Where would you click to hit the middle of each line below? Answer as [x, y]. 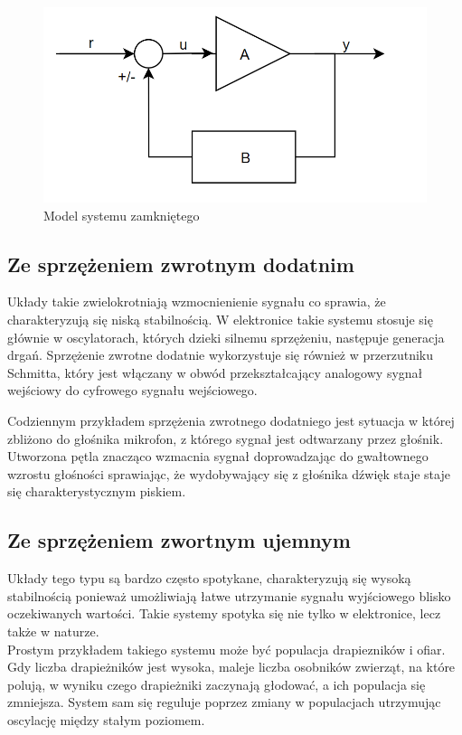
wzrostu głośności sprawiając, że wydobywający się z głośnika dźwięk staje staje [229, 473]
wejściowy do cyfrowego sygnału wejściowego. [132, 390]
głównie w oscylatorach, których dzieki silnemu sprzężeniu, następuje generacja [226, 337]
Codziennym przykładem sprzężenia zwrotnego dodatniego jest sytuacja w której [231, 420]
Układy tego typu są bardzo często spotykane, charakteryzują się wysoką [209, 578]
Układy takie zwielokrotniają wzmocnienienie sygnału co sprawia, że [197, 302]
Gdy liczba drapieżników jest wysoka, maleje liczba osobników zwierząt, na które [231, 667]
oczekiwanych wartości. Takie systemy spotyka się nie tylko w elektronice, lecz [224, 613]
